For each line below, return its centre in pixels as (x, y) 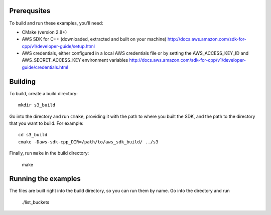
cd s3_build (33, 135)
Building (23, 81)
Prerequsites (30, 11)
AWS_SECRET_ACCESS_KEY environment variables (75, 60)
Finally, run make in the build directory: (49, 153)
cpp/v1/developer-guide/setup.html (58, 46)
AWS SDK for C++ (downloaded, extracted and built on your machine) (94, 39)
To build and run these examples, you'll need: (56, 23)
